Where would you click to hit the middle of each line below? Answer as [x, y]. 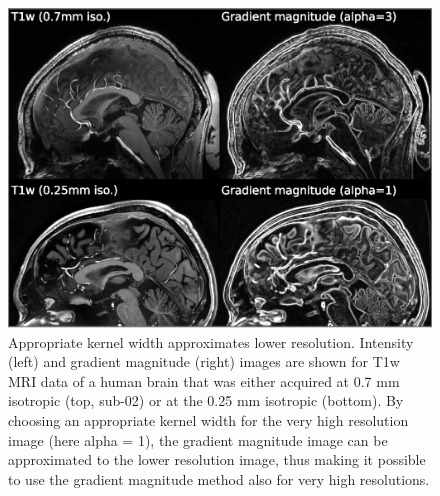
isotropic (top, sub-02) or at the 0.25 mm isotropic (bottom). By [206, 400]
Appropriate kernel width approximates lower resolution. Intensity [211, 341]
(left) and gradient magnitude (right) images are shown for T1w [204, 361]
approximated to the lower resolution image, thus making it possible [217, 459]
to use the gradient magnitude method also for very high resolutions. [219, 478]
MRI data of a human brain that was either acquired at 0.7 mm [204, 380]
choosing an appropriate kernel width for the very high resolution [208, 420]
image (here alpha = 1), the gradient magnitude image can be [198, 439]
